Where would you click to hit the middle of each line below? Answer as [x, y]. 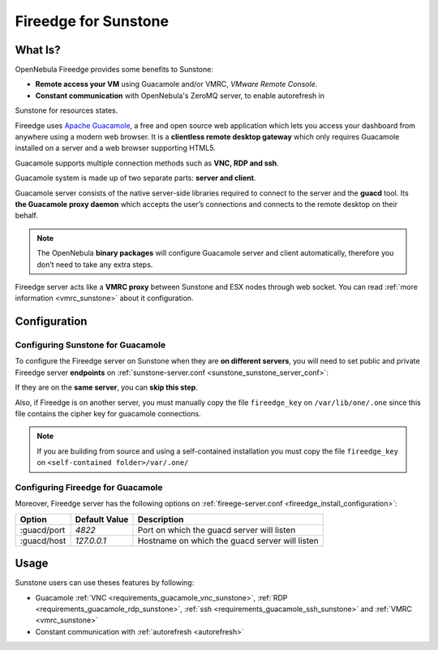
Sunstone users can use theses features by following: [105, 583]
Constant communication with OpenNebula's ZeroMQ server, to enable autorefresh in [180, 95]
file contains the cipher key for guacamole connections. [108, 414]
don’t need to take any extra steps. [95, 265]
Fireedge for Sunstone [92, 21]
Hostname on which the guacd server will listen [228, 540]
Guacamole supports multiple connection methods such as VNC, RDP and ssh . [147, 163]
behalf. [26, 216]
